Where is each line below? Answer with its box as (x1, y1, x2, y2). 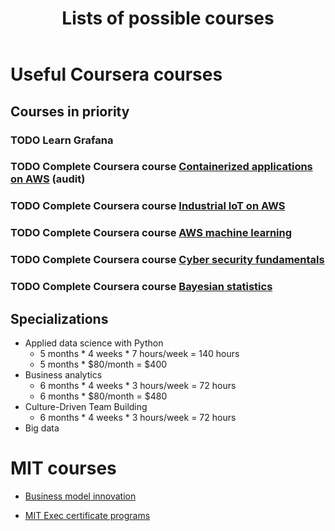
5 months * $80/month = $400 (39, 358, 168, 370)
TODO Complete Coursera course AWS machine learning (10, 226, 293, 240)
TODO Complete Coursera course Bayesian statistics (10, 280, 273, 294)
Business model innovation (24, 490, 137, 502)
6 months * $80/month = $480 (39, 390, 168, 402)
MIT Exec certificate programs (24, 509, 151, 521)
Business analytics (24, 368, 103, 381)
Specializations (10, 310, 109, 327)
